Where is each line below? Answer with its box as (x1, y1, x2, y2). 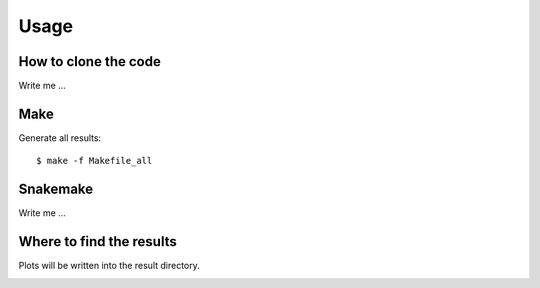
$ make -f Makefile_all (36, 155, 153, 167)
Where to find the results (18, 233, 177, 250)
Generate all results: (18, 131, 102, 144)
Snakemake (18, 181, 94, 198)
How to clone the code (18, 53, 162, 70)
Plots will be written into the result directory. (18, 260, 200, 272)
